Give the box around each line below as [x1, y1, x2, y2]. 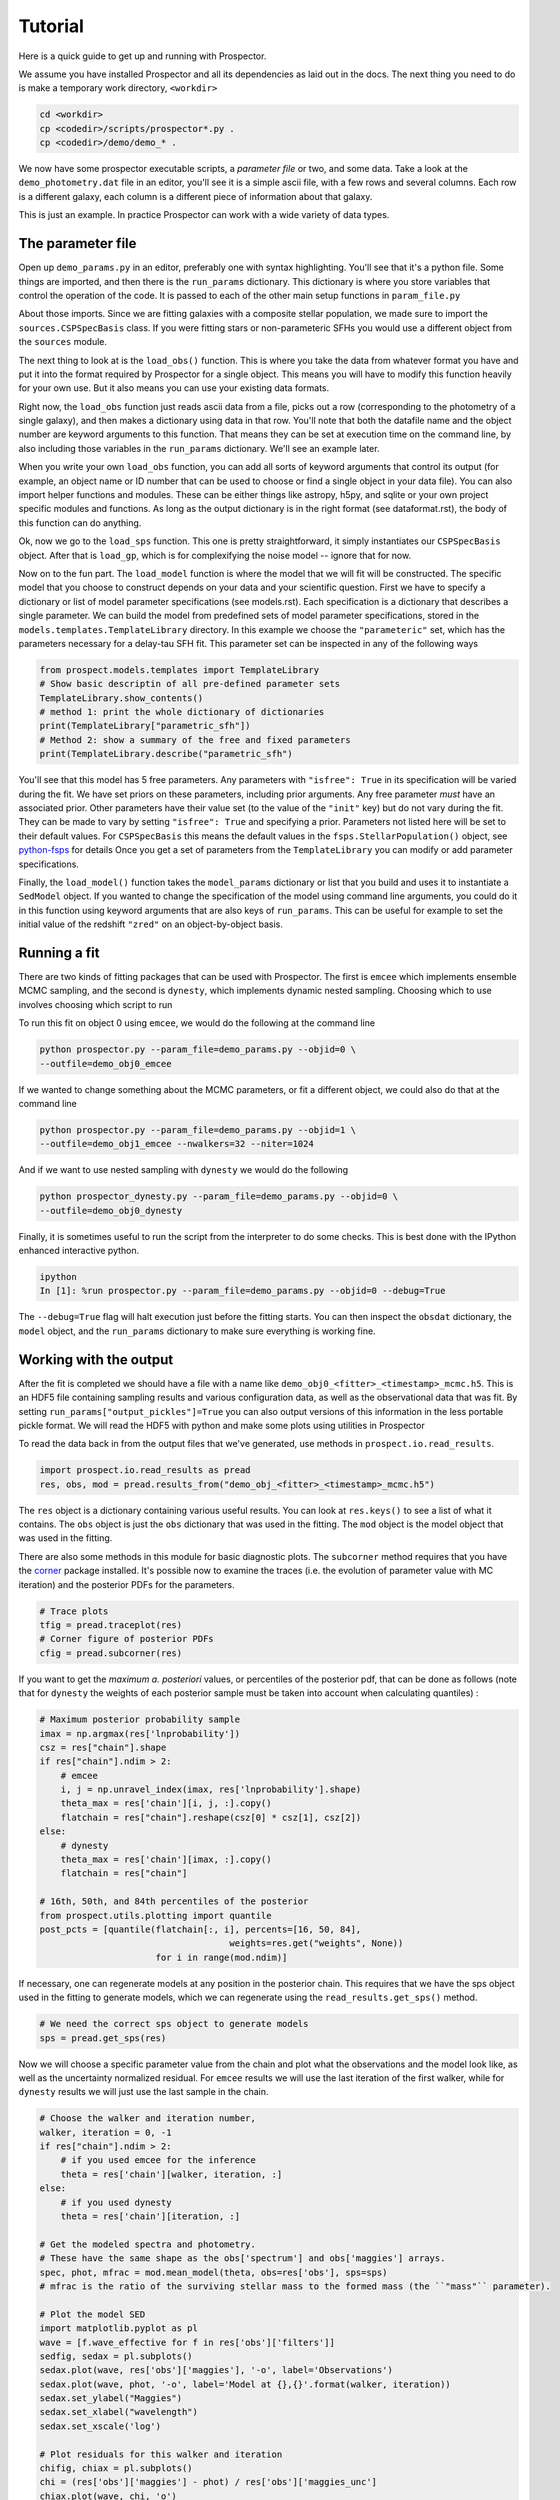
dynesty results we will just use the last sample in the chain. [18, 2086, 269, 2098]
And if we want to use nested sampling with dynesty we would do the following [18, 1164, 349, 1176]
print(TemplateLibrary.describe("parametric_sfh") [39, 748, 294, 760]
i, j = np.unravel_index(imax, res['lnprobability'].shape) [60, 1784, 362, 1795]
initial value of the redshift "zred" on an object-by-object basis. [18, 918, 284, 930]
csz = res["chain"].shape [39, 1741, 167, 1753]
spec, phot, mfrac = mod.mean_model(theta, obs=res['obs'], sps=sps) [39, 2266, 388, 2278]
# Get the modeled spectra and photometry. [39, 2238, 257, 2250]
